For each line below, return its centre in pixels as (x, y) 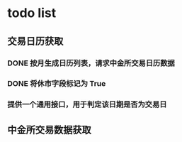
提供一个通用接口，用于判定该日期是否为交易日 (87, 104)
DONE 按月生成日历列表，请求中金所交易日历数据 (91, 63)
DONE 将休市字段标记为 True (57, 84)
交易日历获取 (35, 41)
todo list (32, 13)
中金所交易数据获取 (49, 130)
